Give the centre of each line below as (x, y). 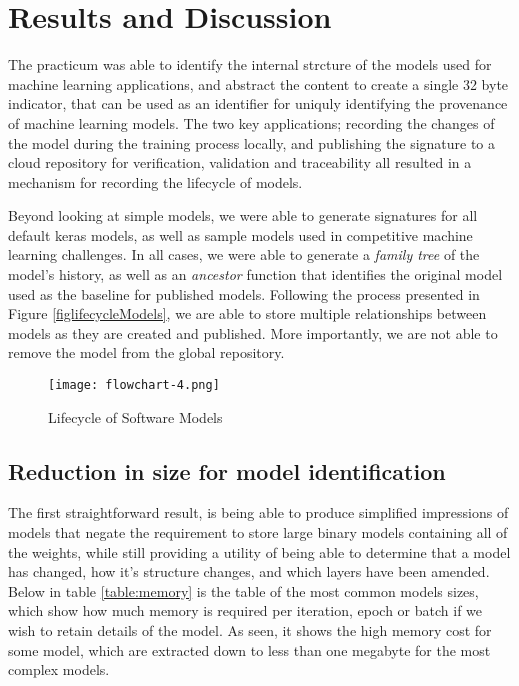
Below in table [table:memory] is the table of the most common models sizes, (243, 590)
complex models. (59, 669)
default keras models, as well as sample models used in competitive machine (240, 234)
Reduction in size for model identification (227, 470)
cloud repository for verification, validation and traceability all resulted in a (240, 162)
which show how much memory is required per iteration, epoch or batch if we (245, 610)
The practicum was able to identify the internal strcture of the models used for (250, 64)
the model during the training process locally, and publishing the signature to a (252, 142)
